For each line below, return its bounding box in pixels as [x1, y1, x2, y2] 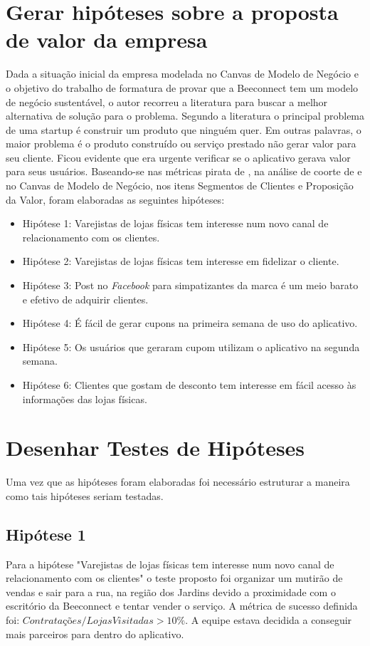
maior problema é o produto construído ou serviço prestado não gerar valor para [6, 136, 356, 151]
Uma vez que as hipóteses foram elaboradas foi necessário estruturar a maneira [6, 474, 350, 489]
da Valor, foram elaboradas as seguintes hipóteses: [6, 192, 225, 207]
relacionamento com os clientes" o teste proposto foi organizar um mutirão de [6, 571, 343, 585]
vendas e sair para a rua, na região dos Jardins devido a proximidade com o [6, 584, 336, 599]
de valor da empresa [6, 25, 208, 54]
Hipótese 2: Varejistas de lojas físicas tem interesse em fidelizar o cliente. [22, 254, 339, 269]
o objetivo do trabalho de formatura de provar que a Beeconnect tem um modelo [6, 80, 359, 95]
